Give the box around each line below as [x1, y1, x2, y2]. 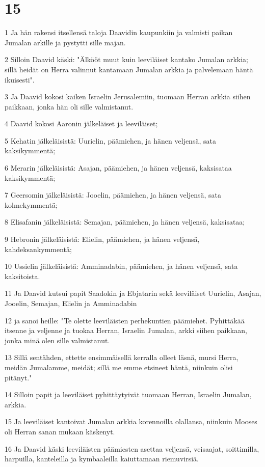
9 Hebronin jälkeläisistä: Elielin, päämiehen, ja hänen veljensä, [5, 234, 200, 244]
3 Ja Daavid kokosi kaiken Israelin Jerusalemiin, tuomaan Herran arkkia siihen [5, 91, 251, 102]
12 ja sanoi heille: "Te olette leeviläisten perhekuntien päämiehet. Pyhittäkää [5, 315, 245, 325]
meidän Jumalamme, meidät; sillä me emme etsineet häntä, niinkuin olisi [5, 362, 233, 372]
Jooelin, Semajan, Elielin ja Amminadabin [5, 298, 137, 308]
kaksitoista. [5, 270, 40, 281]
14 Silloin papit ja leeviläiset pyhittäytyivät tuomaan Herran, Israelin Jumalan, [5, 389, 252, 400]
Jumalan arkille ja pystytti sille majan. [5, 37, 126, 47]
